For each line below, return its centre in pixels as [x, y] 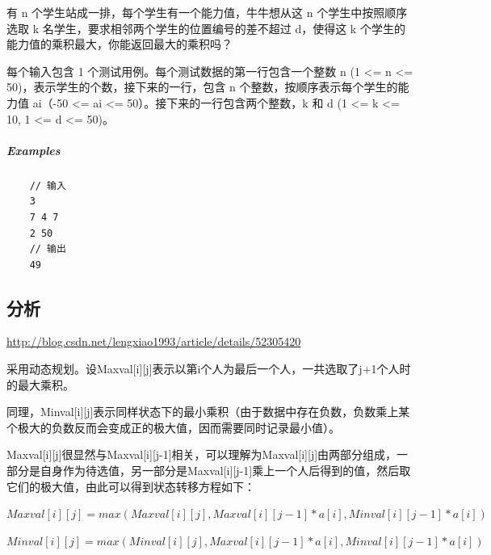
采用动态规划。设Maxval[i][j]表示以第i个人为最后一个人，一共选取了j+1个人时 [209, 369]
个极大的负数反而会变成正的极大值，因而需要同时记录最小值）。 [173, 427]
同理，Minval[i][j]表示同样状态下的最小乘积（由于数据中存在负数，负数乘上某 [208, 412]
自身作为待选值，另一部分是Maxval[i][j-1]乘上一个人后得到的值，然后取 [225, 471]
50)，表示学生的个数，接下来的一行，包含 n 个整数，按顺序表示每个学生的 [202, 87]
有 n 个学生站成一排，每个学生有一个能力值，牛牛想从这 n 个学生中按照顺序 [207, 12]
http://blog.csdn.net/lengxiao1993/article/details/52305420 [154, 341]
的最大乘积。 [40, 384]
